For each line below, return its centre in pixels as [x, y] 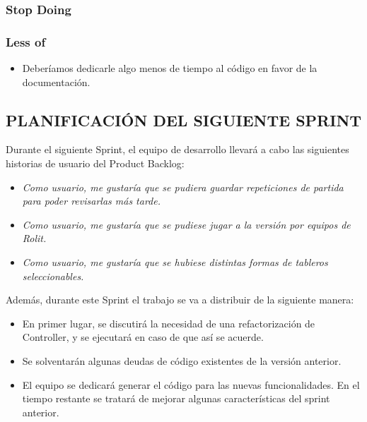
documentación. [56, 82]
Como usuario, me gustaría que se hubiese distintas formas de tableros [175, 262]
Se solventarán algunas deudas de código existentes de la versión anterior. [182, 360]
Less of [26, 41]
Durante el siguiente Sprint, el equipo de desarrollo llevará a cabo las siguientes [177, 149]
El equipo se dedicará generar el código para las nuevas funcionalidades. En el [191, 384]
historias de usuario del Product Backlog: [95, 163]
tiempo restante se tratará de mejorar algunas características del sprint [176, 398]
